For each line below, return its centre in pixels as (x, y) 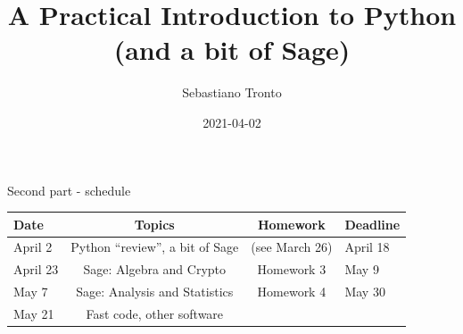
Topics (154, 224)
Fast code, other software (155, 313)
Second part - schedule (69, 190)
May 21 (34, 313)
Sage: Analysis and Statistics (155, 292)
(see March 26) (292, 247)
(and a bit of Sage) (232, 50)
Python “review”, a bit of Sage (155, 247)
